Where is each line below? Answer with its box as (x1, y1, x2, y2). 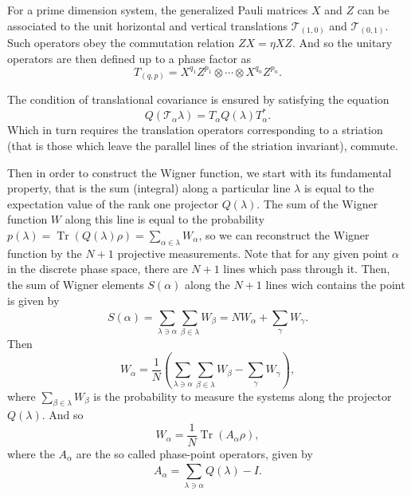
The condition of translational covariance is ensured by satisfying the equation (7, 91, 389, 108)
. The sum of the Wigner (256, 195, 378, 212)
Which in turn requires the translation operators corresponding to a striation (7, 121, 383, 138)
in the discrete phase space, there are (7, 260, 188, 277)
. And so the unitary (292, 34, 393, 51)
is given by (7, 291, 60, 308)
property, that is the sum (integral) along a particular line (7, 180, 291, 196)
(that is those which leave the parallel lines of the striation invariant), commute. (7, 137, 398, 153)
